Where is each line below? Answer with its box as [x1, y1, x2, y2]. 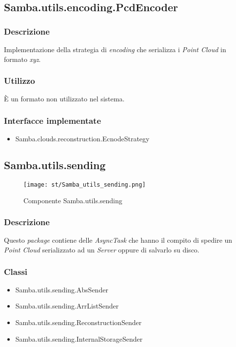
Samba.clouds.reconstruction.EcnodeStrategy [15, 134, 150, 144]
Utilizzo [4, 75, 35, 87]
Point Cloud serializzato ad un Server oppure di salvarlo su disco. [4, 245, 199, 255]
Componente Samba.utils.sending [23, 195, 122, 205]
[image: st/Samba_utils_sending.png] [23, 181, 146, 189]
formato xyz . [4, 54, 41, 64]
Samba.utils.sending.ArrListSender [15, 301, 119, 311]
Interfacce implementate [4, 114, 101, 126]
